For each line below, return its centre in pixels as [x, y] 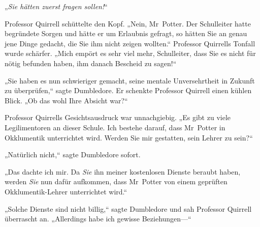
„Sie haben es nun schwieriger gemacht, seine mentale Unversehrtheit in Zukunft [130, 80]
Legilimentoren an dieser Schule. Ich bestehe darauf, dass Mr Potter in [115, 127]
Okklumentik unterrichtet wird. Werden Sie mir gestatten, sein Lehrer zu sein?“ [129, 137]
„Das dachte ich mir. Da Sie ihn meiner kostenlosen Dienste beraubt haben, [123, 171]
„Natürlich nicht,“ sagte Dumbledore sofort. [73, 154]
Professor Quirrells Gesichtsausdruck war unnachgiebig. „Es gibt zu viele [118, 117]
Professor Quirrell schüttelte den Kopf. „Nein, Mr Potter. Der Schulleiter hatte [128, 23]
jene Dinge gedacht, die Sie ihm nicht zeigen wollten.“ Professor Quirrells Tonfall [130, 43]
